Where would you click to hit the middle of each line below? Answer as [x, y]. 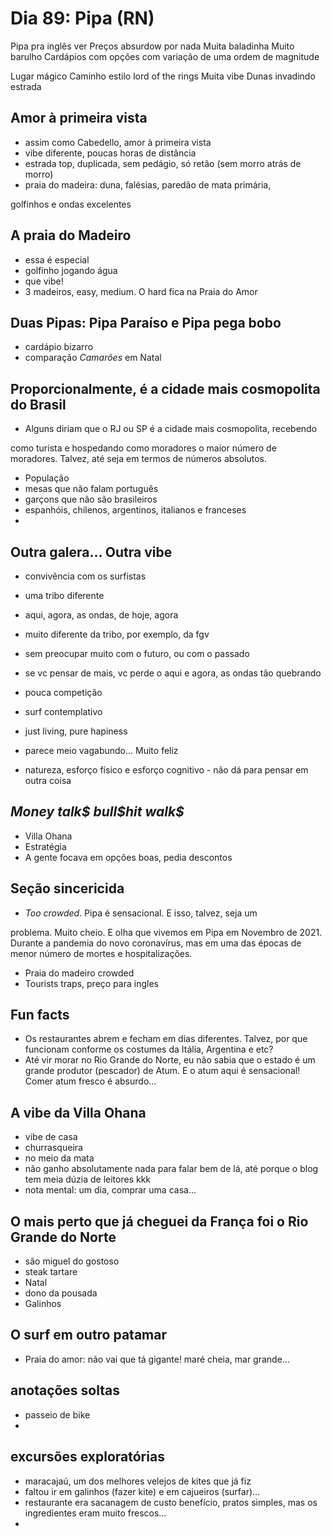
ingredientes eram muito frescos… [95, 1513]
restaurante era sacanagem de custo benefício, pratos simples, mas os [171, 1502]
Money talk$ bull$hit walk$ [97, 812]
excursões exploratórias [87, 1457]
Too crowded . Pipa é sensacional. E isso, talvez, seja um [141, 913]
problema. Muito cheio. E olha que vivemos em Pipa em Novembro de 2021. [166, 932]
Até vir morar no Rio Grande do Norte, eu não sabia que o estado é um [170, 1060]
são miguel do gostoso [72, 1261]
